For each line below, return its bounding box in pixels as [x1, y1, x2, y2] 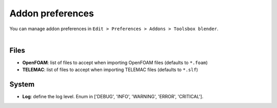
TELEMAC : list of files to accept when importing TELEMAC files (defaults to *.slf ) [22, 67, 199, 73]
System [9, 80, 35, 89]
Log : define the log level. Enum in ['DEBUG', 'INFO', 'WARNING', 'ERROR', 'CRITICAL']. [22, 94, 204, 100]
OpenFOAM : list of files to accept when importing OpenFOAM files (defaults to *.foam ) [22, 59, 208, 66]
